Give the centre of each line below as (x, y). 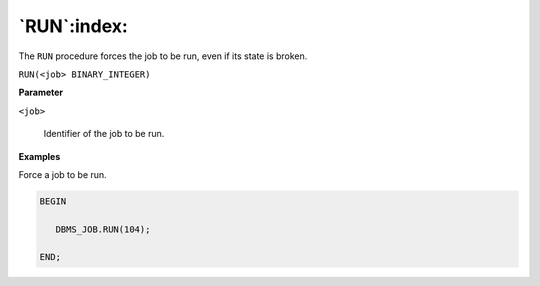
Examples (39, 156)
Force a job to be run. (62, 174)
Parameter (41, 92)
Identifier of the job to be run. (104, 134)
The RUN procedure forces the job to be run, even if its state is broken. (163, 56)
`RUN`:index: (73, 26)
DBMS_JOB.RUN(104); (103, 229)
